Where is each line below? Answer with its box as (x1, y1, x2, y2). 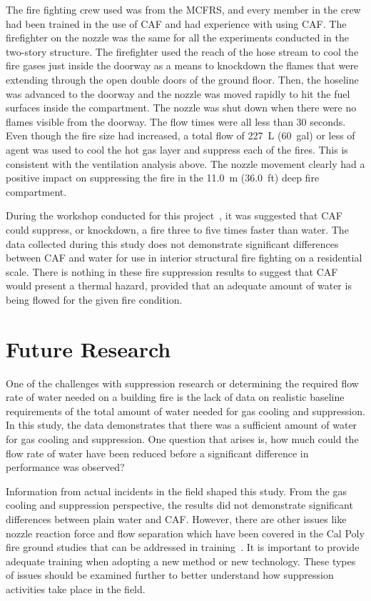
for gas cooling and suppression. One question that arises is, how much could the (6, 431, 359, 446)
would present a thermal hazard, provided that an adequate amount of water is (6, 278, 352, 293)
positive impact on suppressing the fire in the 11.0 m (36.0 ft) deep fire (6, 170, 320, 185)
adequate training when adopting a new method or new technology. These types (6, 553, 356, 568)
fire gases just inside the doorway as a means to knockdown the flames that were (6, 58, 359, 73)
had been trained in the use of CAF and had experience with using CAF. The (6, 16, 347, 31)
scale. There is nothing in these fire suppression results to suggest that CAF (6, 264, 338, 279)
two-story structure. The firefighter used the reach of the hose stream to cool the (6, 44, 359, 59)
